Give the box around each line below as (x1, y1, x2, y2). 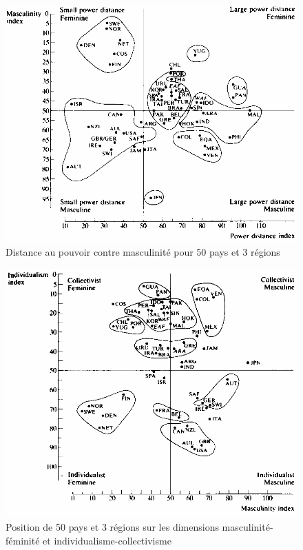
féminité (6, 533, 40, 547)
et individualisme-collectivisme (43, 533, 171, 547)
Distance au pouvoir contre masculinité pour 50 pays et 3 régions (6, 245, 280, 259)
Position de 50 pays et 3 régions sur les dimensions (6, 520, 219, 534)
